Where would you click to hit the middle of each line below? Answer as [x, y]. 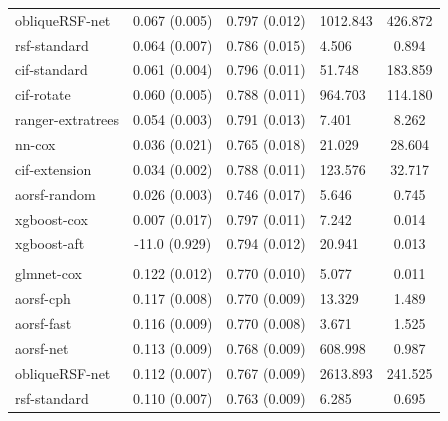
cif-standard [51, 69]
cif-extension [53, 168]
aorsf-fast [43, 323]
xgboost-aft [50, 243]
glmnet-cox [48, 273]
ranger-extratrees [67, 119]
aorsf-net [42, 347]
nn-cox [35, 143]
